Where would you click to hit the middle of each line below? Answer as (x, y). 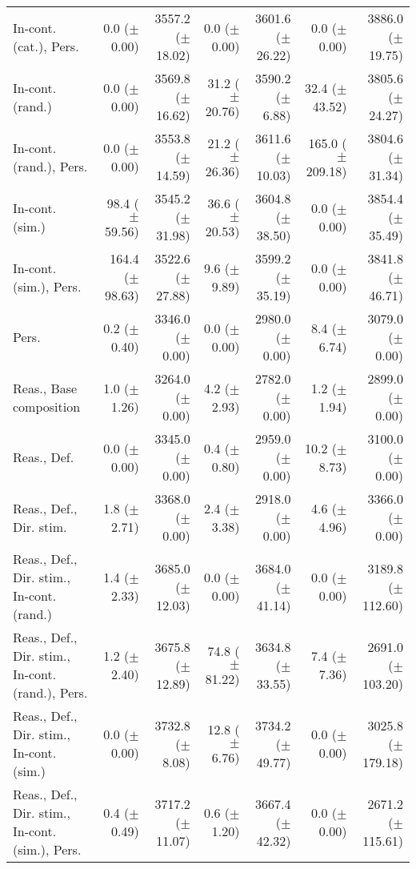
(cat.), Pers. (46, 46)
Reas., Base (45, 388)
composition (47, 406)
